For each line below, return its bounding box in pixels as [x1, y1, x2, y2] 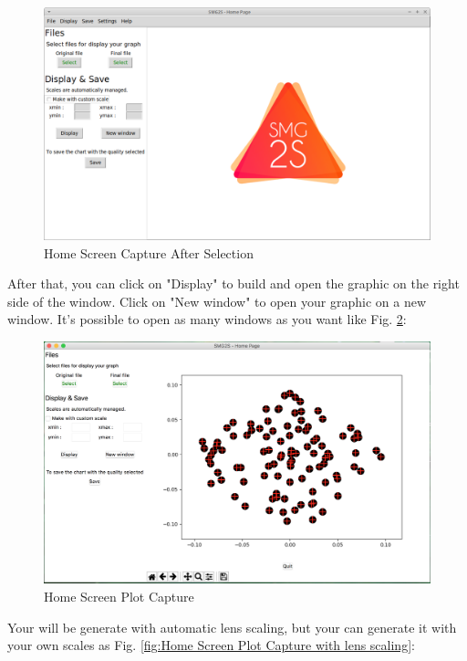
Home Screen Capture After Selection [44, 243, 254, 262]
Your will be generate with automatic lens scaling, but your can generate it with [7, 617, 457, 636]
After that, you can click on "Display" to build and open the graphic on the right [7, 274, 460, 293]
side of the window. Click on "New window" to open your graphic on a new [7, 291, 427, 310]
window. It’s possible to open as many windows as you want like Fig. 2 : [7, 310, 407, 329]
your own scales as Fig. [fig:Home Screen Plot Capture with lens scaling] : [7, 635, 415, 655]
